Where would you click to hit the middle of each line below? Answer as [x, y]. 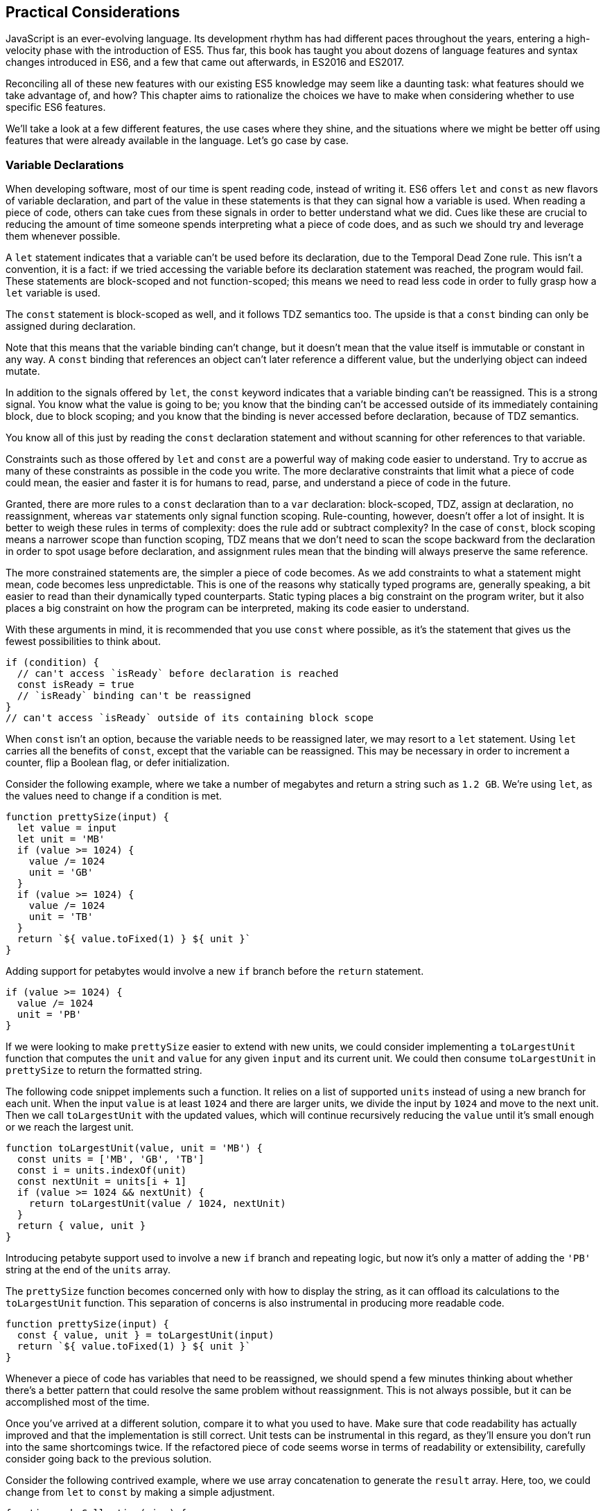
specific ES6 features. [56, 107]
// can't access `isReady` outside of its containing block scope [190, 718]
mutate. [23, 371]
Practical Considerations [93, 12]
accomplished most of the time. [78, 1402]
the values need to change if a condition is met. [114, 796]
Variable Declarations [65, 165]
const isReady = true [76, 685]
